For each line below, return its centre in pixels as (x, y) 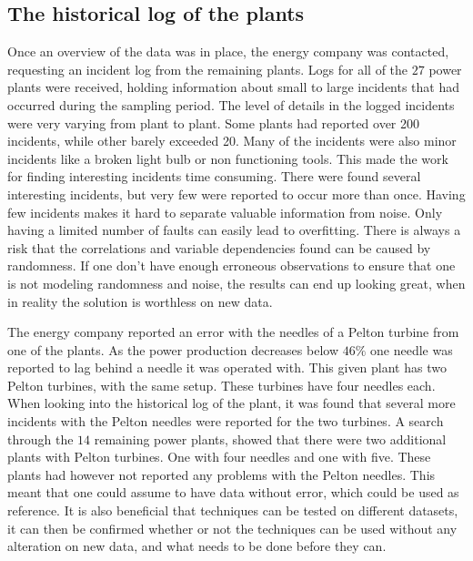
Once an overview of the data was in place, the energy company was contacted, (228, 51)
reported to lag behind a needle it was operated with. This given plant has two (227, 367)
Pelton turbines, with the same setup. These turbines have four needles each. (221, 385)
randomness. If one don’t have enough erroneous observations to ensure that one (231, 265)
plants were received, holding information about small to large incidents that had (234, 87)
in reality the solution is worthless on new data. (140, 301)
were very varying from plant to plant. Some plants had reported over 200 (214, 122)
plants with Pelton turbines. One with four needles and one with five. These (219, 457)
